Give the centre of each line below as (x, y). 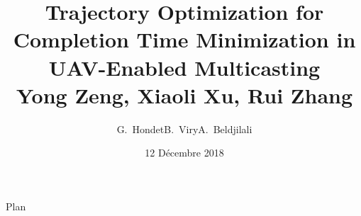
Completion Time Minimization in (184, 39)
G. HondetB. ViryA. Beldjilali (184, 129)
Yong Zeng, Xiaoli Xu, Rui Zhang (184, 95)
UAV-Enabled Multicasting (184, 67)
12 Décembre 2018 (184, 153)
